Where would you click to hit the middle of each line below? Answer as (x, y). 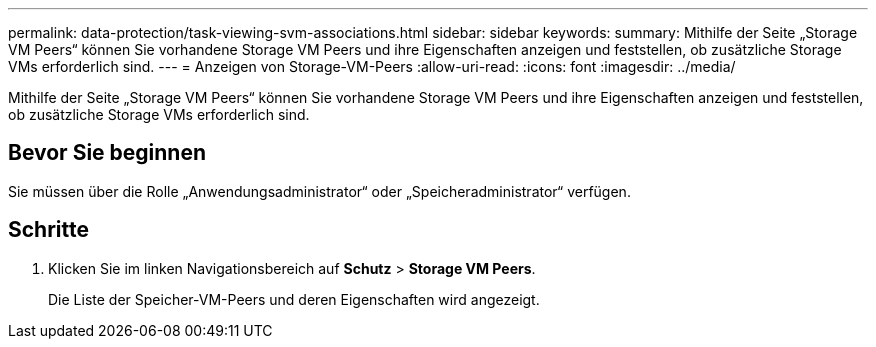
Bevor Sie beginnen (107, 153)
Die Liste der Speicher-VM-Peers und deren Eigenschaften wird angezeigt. (294, 299)
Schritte (48, 230)
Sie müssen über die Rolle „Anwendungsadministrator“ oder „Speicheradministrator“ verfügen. (319, 191)
